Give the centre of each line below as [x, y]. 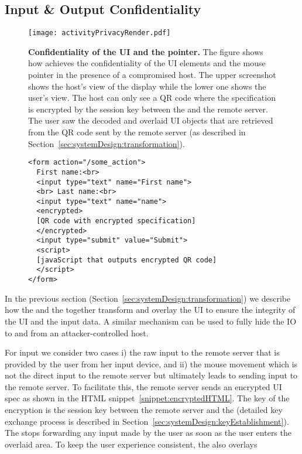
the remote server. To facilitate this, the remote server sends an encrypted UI [143, 386]
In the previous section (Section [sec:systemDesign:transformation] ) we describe [148, 298]
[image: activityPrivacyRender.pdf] [99, 33]
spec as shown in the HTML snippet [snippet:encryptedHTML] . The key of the [147, 398]
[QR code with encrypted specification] [116, 221]
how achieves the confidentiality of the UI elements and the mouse [147, 63]
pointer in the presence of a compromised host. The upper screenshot [152, 75]
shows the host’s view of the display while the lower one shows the [147, 86]
